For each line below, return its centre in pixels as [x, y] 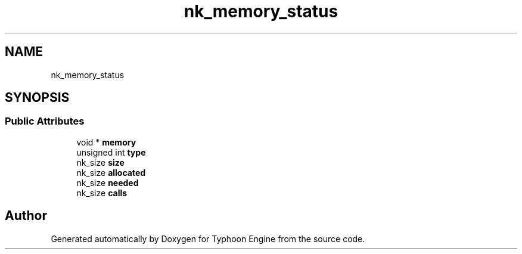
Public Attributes [45, 121]
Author [26, 216]
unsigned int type [111, 152]
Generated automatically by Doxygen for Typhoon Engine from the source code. [208, 238]
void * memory [106, 142]
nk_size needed [108, 182]
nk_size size [100, 162]
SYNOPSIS [37, 98]
